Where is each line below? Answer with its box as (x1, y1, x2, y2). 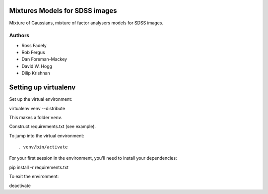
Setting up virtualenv (9, 83, 76, 92)
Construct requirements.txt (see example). (9, 124, 96, 129)
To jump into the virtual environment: (9, 132, 84, 138)
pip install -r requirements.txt (9, 164, 69, 170)
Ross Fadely (21, 42, 47, 48)
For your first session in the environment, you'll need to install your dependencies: (9, 155, 177, 161)
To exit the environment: (9, 174, 59, 180)
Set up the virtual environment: (9, 96, 72, 102)
